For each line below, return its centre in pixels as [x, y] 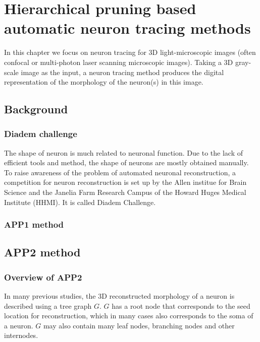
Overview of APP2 [43, 277]
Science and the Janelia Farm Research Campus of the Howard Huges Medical [125, 192]
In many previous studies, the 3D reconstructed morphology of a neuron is [119, 296]
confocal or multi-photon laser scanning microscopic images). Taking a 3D [119, 62]
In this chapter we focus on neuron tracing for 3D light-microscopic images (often [130, 52]
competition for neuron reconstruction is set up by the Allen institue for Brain [125, 182]
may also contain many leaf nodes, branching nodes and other [139, 325]
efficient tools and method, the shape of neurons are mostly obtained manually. [126, 162]
